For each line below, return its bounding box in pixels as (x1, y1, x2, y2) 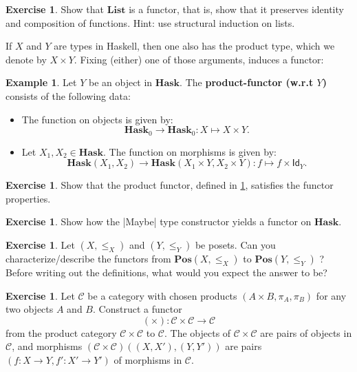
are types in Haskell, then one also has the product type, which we (54, 39, 335, 53)
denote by (6, 52, 47, 66)
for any (316, 288, 347, 302)
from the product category (6, 325, 117, 340)
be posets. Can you (195, 237, 276, 251)
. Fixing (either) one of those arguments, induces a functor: (74, 52, 324, 66)
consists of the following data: (6, 88, 131, 103)
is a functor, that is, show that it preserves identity (129, 2, 344, 16)
